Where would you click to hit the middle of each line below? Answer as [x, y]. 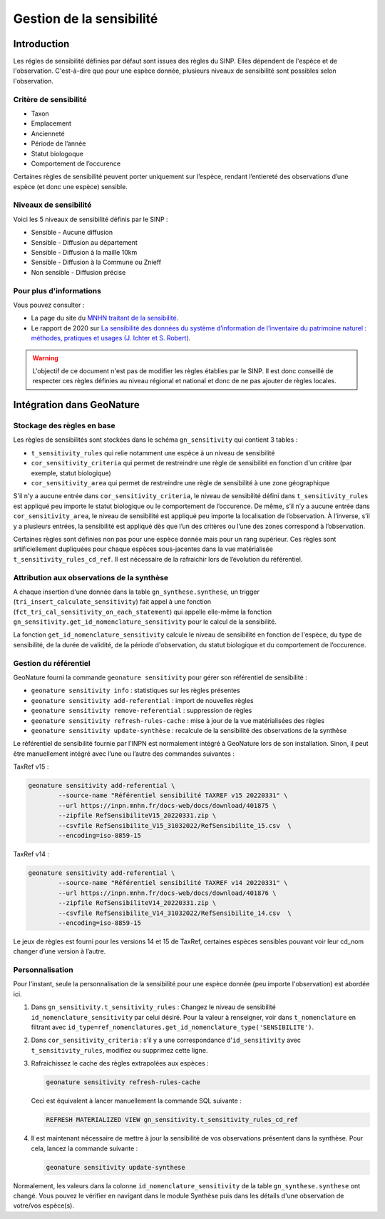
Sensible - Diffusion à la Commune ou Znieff [96, 262]
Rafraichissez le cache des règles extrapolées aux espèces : [120, 1063]
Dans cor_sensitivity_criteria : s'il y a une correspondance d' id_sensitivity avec [166, 1040]
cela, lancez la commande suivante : [84, 1148]
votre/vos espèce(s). [44, 1205]
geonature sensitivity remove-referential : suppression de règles [142, 711]
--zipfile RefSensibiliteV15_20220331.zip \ [137, 816]
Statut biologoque [57, 153]
